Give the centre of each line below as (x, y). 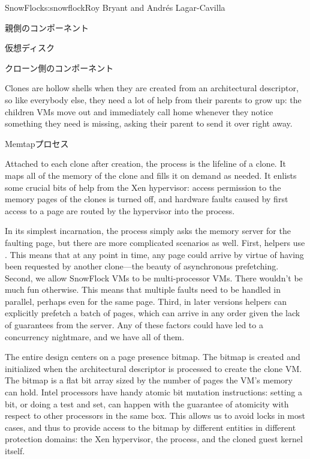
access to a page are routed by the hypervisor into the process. (120, 210)
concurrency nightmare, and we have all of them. (95, 336)
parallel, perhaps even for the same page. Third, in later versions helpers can (146, 301)
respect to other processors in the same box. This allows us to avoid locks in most (155, 415)
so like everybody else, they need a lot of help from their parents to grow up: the (153, 99)
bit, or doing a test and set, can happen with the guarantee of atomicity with (147, 403)
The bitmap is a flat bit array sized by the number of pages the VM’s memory (149, 380)
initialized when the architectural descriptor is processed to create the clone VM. (154, 368)
